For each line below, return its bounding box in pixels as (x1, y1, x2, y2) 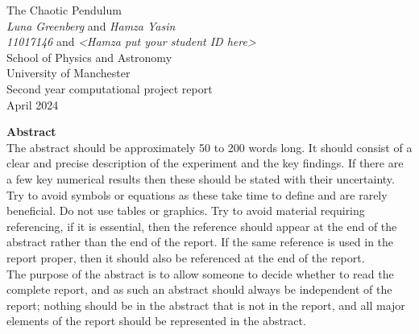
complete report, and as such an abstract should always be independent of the (6, 281, 392, 298)
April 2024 (6, 96, 59, 113)
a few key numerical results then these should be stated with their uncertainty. (6, 170, 395, 187)
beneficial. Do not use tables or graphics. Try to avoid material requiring (6, 202, 365, 219)
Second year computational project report (6, 80, 213, 97)
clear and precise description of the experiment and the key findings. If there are (6, 155, 404, 171)
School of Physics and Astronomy (6, 48, 172, 65)
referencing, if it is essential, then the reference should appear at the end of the (6, 217, 397, 234)
